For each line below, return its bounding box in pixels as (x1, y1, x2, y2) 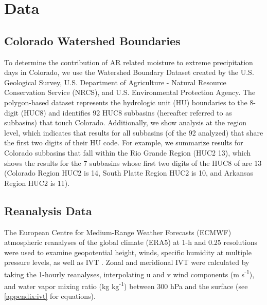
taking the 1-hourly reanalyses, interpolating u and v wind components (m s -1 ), (4, 267, 255, 279)
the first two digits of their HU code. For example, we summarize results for (4, 137, 243, 148)
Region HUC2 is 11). (4, 177, 70, 188)
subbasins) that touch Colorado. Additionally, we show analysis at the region (4, 117, 247, 128)
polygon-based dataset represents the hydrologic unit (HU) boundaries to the (4, 97, 247, 107)
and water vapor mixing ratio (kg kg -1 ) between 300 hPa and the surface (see (4, 279, 248, 291)
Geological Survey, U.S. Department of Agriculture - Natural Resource (4, 77, 226, 87)
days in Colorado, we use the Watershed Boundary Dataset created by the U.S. (4, 67, 254, 78)
